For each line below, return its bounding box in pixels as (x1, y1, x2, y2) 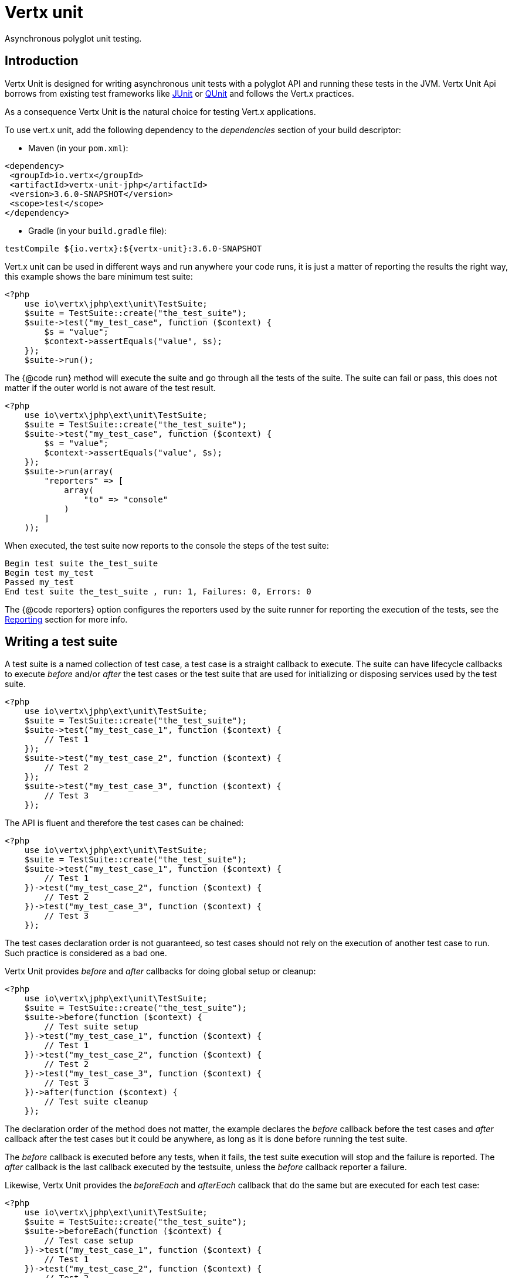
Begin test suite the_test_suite (5, 558, 158, 568)
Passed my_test (5, 577, 74, 587)
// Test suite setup (44, 1022, 138, 1032)
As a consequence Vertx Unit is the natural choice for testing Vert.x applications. (5, 106, 316, 117)
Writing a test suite (5, 634, 118, 650)
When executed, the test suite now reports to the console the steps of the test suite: (5, 540, 329, 550)
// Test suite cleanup (44, 1097, 148, 1107)
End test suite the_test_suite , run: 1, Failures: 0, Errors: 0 (5, 586, 311, 596)
